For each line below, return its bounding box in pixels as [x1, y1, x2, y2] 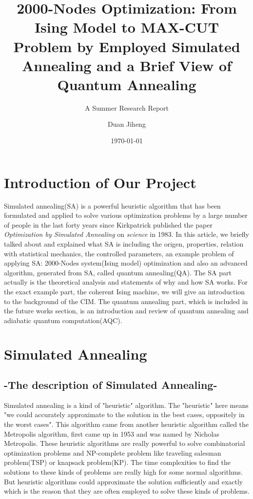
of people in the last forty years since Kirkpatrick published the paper [4, 219, 213, 230]
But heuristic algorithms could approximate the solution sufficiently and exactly [4, 476, 243, 486]
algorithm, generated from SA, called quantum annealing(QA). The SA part [4, 267, 232, 277]
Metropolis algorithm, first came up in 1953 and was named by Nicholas [4, 428, 219, 439]
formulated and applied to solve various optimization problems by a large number [4, 210, 248, 220]
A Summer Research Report [84, 102, 169, 113]
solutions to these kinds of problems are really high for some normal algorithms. [4, 467, 243, 477]
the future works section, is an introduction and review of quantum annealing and [4, 306, 249, 316]
